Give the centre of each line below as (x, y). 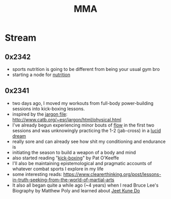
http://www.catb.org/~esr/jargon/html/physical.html (67, 119)
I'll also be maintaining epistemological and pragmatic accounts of (82, 163)
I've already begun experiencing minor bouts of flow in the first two (83, 125)
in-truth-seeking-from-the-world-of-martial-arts (63, 179)
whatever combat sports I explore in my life (58, 169)
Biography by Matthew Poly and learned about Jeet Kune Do (76, 190)
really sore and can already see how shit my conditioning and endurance (89, 141)
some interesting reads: (37, 174)
